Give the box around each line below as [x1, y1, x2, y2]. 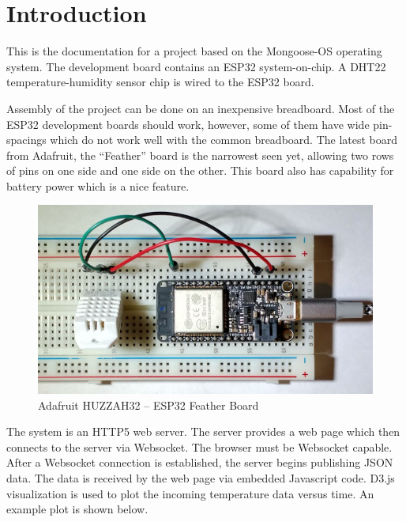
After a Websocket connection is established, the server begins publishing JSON [6, 454, 393, 471]
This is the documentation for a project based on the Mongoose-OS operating [6, 43, 382, 59]
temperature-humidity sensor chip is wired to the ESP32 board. [6, 74, 314, 90]
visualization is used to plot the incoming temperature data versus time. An [6, 485, 374, 501]
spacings [6, 131, 47, 148]
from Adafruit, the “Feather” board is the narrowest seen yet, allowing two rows [6, 146, 394, 163]
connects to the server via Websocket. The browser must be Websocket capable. [6, 438, 393, 455]
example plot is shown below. [6, 501, 148, 517]
